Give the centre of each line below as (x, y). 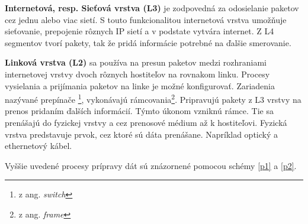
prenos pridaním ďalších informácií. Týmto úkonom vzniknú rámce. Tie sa (139, 111)
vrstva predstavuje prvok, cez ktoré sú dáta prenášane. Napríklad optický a (142, 134)
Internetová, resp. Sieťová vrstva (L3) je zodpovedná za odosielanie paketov (152, 8)
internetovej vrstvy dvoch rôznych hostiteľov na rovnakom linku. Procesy (137, 74)
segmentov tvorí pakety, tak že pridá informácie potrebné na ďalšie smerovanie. (148, 42)
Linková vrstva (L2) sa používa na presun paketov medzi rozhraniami (136, 62)
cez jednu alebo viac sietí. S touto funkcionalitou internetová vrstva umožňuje (146, 19)
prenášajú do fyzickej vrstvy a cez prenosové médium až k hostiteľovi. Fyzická (146, 122)
